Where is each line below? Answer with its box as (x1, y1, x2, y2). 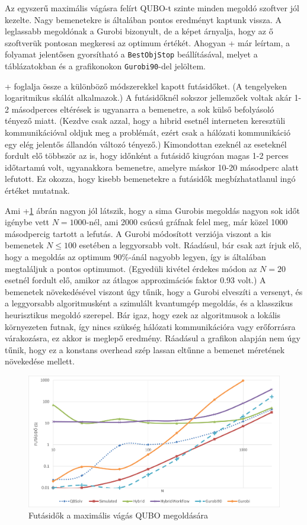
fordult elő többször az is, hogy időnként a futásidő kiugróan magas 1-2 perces (5, 149, 289, 162)
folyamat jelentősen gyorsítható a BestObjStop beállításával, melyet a (5, 48, 258, 60)
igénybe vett (5, 216, 50, 228)
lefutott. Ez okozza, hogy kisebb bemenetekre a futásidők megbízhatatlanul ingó (5, 172, 296, 185)
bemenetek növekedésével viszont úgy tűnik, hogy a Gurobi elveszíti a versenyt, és (5, 285, 303, 297)
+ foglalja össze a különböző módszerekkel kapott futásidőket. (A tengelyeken (5, 79, 287, 92)
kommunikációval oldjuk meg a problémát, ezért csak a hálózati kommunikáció (5, 126, 290, 139)
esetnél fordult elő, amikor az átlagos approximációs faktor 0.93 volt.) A (5, 274, 266, 286)
